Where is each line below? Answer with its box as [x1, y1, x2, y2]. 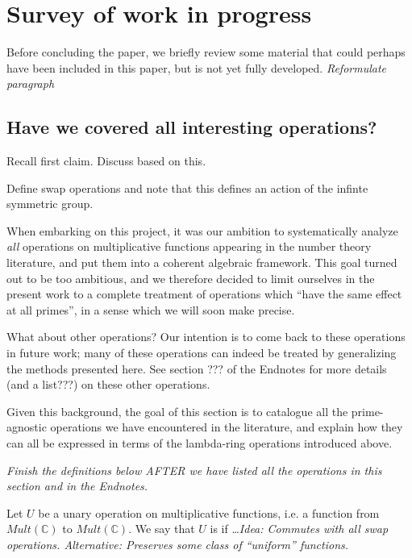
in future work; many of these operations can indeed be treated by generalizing [6, 344, 397, 361]
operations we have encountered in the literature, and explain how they [50, 418, 403, 435]
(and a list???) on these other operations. [6, 376, 210, 393]
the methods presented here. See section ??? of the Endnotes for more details [6, 360, 387, 377]
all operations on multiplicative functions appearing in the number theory [6, 238, 372, 255]
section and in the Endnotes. [6, 477, 148, 494]
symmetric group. [6, 195, 94, 212]
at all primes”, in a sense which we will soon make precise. [6, 301, 295, 318]
